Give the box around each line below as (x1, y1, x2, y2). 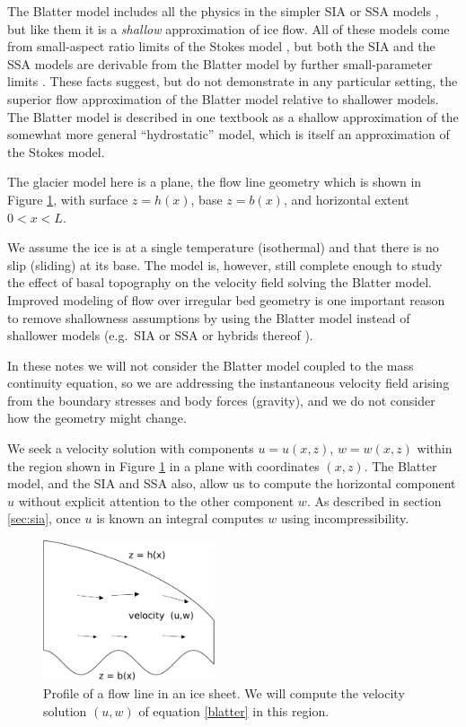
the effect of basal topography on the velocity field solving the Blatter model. (7, 273, 432, 292)
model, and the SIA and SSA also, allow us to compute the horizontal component (7, 474, 456, 493)
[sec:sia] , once (7, 509, 81, 528)
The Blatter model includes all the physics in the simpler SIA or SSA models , (7, 2, 439, 20)
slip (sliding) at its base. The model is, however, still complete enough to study (7, 255, 443, 274)
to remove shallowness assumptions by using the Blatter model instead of (7, 308, 410, 327)
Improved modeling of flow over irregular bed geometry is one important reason (7, 290, 445, 309)
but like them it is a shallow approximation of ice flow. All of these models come (7, 19, 450, 38)
